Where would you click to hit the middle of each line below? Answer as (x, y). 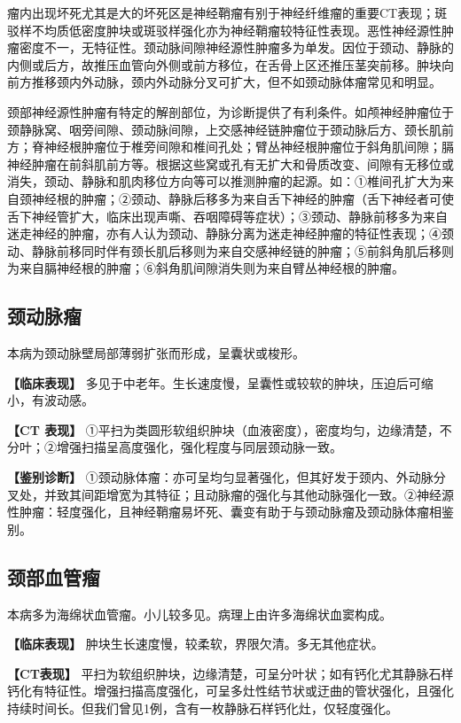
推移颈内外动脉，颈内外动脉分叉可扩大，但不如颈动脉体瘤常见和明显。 (236, 82)
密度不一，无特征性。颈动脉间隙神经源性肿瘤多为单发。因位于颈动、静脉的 (236, 47)
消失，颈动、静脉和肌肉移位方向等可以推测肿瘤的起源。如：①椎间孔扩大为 (224, 181)
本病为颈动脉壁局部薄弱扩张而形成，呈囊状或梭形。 (156, 353)
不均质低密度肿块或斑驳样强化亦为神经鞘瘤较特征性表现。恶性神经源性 (236, 30)
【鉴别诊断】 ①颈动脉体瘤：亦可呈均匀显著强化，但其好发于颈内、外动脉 (220, 477)
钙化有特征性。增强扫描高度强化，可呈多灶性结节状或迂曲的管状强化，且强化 (230, 691)
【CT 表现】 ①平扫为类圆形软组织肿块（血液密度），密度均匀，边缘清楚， (223, 429)
